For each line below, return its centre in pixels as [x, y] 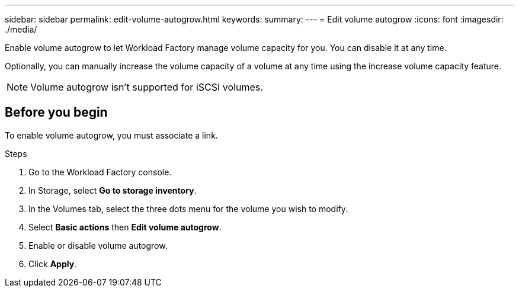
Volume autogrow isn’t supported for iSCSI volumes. [147, 87]
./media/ [21, 29]
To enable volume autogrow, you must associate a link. [111, 135]
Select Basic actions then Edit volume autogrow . [125, 227]
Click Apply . [53, 264]
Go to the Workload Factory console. [100, 172]
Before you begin [56, 113]
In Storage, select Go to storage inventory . [113, 190]
